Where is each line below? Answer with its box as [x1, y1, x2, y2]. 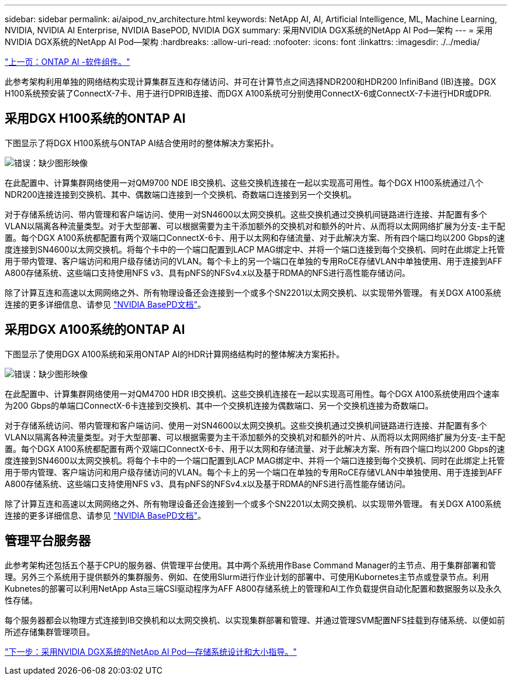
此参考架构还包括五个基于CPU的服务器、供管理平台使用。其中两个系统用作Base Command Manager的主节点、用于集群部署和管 [5, 560, 496, 570]
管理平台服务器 [5, 533, 91, 548]
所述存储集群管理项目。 [5, 626, 95, 637]
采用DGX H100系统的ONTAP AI [5, 111, 186, 126]
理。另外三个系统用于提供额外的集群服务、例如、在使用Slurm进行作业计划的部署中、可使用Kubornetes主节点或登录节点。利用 [5, 571, 489, 582]
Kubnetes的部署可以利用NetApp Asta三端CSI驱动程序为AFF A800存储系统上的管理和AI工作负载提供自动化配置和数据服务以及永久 [5, 583, 502, 593]
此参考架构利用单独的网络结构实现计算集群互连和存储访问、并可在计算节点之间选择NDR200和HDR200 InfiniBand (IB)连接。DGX [5, 77, 496, 87]
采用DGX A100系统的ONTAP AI [5, 322, 185, 337]
